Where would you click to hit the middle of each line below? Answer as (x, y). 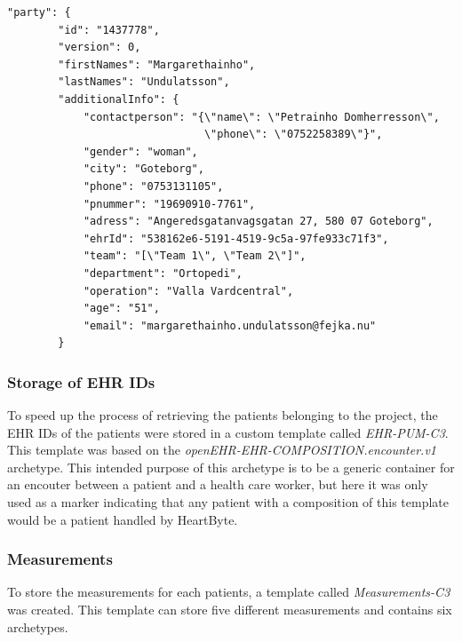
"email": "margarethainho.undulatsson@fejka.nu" (230, 325)
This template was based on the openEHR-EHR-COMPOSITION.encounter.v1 (222, 450)
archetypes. (38, 626)
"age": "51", (121, 309)
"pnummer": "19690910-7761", (169, 204)
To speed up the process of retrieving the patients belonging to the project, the (223, 415)
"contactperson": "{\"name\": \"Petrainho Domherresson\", (261, 117)
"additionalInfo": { (119, 99)
